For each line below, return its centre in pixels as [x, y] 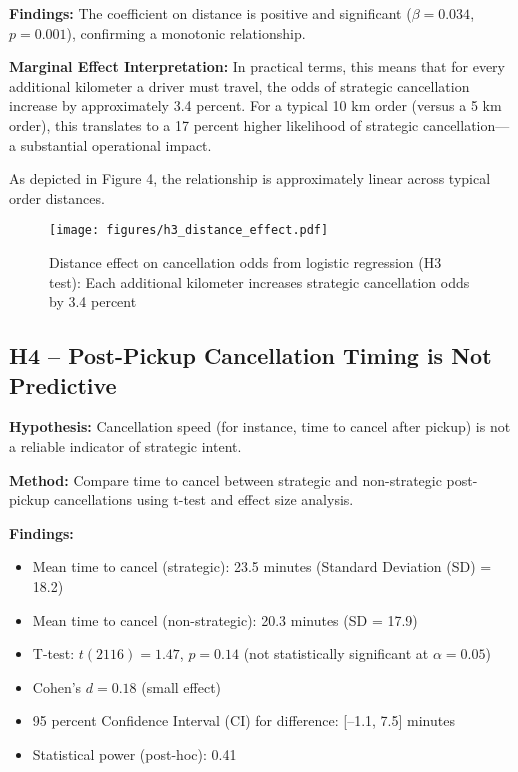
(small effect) [181, 686]
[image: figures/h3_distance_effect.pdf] [189, 230]
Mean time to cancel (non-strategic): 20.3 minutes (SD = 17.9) [225, 619]
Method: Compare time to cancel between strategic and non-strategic [225, 479]
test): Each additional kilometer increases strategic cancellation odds [259, 281]
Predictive [63, 384]
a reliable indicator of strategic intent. [125, 445]
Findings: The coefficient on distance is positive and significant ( [210, 13]
